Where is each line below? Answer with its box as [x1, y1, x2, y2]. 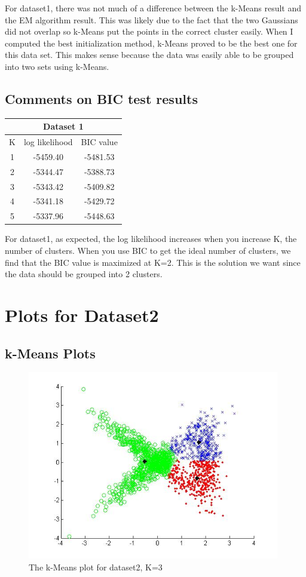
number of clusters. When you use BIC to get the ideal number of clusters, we [5, 244, 291, 257]
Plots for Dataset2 [5, 302, 159, 327]
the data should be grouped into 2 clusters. [5, 268, 163, 280]
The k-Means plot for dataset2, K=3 [29, 560, 163, 573]
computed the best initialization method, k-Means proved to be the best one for [5, 36, 298, 49]
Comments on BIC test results [5, 89, 198, 108]
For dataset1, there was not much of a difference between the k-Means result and [5, 2, 302, 14]
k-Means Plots [5, 343, 96, 362]
